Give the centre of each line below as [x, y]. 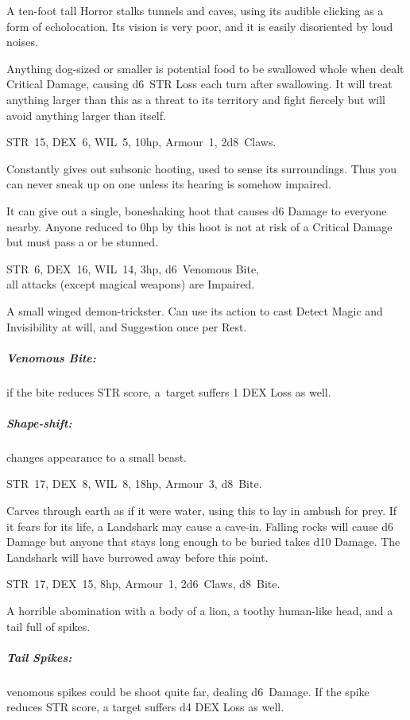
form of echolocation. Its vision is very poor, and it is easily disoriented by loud [200, 26]
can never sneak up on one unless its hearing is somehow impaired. [169, 184]
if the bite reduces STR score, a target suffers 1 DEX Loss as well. [169, 391]
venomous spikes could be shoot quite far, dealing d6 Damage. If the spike [188, 691]
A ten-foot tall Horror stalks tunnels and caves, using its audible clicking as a [195, 10]
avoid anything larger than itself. [86, 115]
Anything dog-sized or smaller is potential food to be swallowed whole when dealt [205, 68]
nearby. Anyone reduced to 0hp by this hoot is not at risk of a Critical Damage [199, 226]
